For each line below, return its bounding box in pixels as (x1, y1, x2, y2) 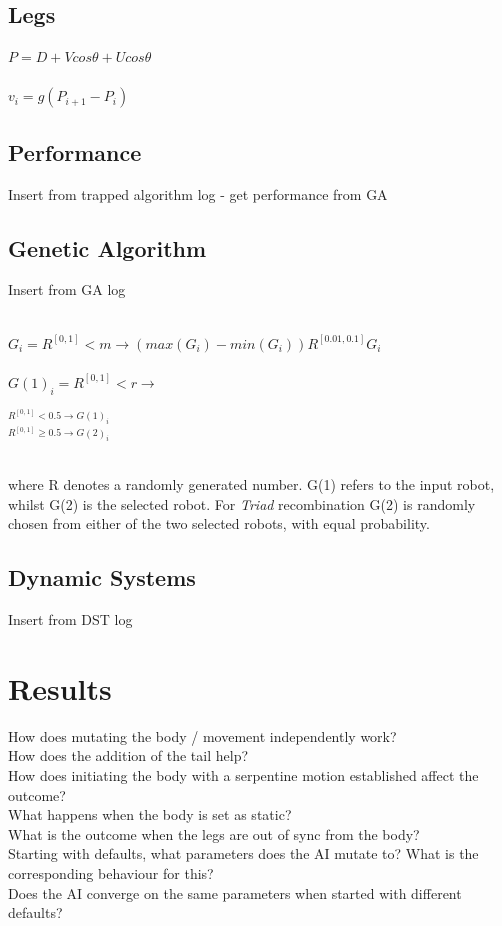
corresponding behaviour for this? (8, 862, 214, 883)
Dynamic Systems (8, 562, 196, 593)
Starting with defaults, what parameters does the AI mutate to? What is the (8, 843, 479, 864)
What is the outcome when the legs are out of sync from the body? (8, 823, 420, 844)
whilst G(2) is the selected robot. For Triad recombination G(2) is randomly (8, 493, 476, 514)
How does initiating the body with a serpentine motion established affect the (8, 764, 479, 785)
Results (8, 667, 112, 708)
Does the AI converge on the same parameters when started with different (8, 882, 462, 903)
